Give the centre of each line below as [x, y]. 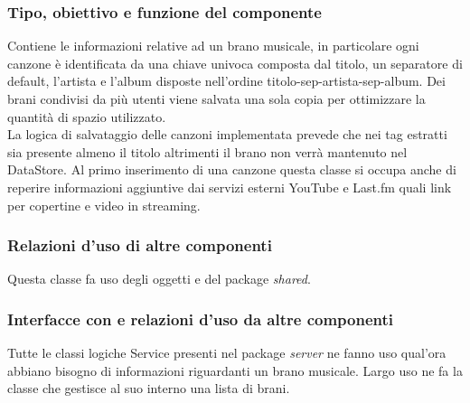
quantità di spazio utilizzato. [87, 116]
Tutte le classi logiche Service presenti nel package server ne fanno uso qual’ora [227, 353]
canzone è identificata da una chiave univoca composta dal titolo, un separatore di [235, 63]
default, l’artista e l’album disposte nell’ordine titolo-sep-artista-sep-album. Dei [226, 81]
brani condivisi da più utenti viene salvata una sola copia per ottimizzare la [216, 98]
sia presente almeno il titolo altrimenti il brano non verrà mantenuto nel [207, 151]
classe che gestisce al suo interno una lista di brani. [149, 388]
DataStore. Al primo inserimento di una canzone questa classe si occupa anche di [232, 169]
